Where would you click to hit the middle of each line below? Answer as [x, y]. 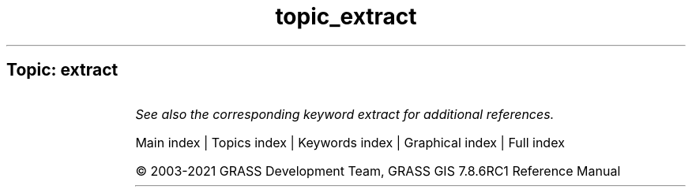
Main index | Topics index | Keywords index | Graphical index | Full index [350, 142]
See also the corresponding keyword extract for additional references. [345, 114]
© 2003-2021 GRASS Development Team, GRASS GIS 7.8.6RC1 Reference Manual [378, 171]
